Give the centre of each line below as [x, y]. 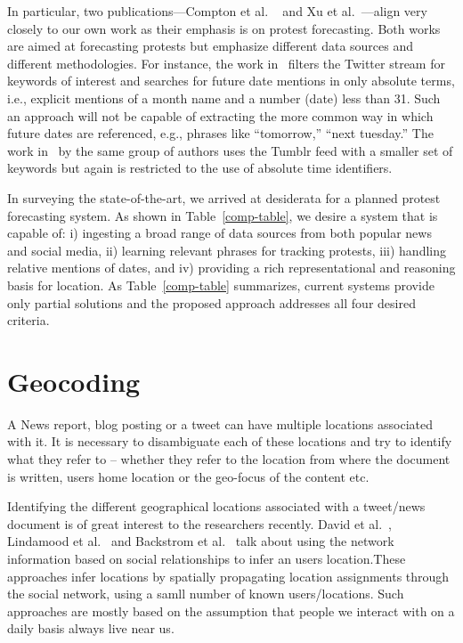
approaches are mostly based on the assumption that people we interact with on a [231, 610]
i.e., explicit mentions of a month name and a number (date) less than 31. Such [224, 98]
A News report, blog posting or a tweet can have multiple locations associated [220, 423]
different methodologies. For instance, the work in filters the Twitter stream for [226, 63]
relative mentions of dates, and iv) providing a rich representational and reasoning [231, 268]
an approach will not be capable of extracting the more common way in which [220, 115]
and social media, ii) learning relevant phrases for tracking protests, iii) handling [227, 250]
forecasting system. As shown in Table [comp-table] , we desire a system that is [223, 215]
